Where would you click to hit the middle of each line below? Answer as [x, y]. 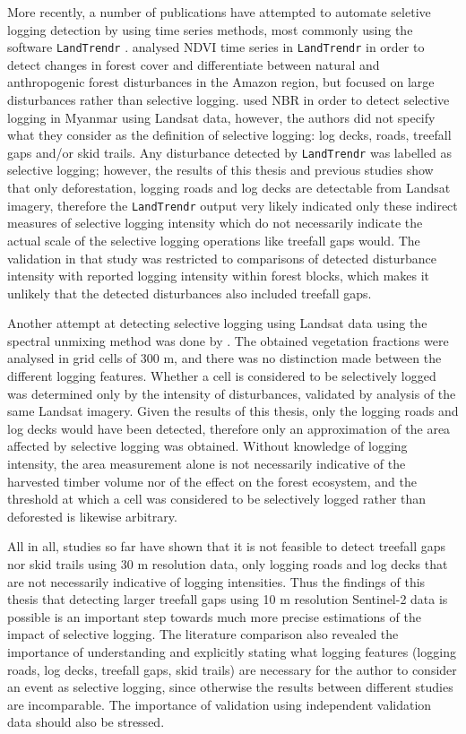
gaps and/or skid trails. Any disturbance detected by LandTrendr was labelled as [230, 152]
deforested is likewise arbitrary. [92, 516]
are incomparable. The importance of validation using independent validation [220, 704]
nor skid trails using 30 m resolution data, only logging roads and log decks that [228, 564]
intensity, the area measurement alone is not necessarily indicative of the [207, 464]
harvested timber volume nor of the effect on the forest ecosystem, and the [212, 481]
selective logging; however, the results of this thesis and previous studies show [220, 170]
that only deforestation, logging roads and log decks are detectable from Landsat [229, 188]
